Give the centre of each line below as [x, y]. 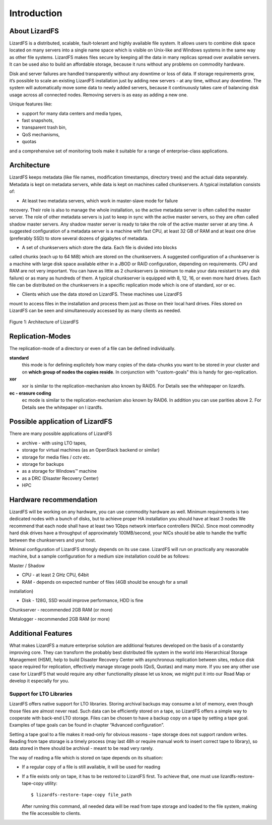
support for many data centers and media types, [72, 113]
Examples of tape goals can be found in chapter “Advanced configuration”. [87, 725]
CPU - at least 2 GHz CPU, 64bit [55, 575]
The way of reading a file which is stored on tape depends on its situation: [86, 757]
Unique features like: [31, 104]
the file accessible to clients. [52, 813]
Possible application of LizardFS [61, 422]
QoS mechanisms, [41, 134]
